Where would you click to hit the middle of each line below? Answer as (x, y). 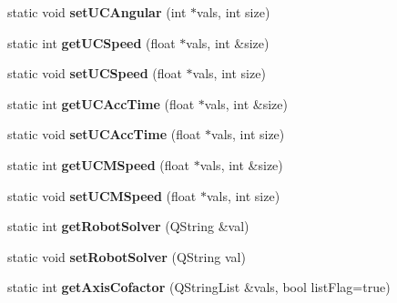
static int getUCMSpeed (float (98, 164)
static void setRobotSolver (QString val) (127, 256)
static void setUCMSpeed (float (102, 195)
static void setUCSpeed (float (95, 73)
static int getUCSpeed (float (92, 42)
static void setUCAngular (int (97, 12)
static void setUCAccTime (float (104, 134)
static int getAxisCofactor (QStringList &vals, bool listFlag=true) (199, 287)
